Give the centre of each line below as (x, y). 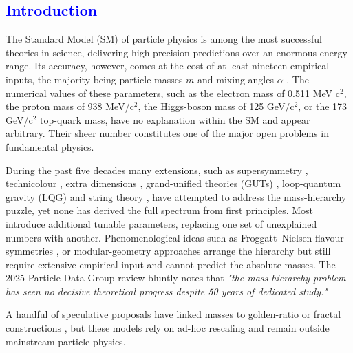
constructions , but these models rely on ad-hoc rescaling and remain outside (168, 328)
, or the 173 (323, 106)
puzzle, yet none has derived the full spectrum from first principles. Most (160, 210)
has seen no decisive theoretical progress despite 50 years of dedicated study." (167, 291)
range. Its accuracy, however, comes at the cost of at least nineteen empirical (168, 66)
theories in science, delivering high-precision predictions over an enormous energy (176, 52)
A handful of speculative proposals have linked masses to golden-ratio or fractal (173, 314)
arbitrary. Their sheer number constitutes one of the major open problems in (168, 133)
